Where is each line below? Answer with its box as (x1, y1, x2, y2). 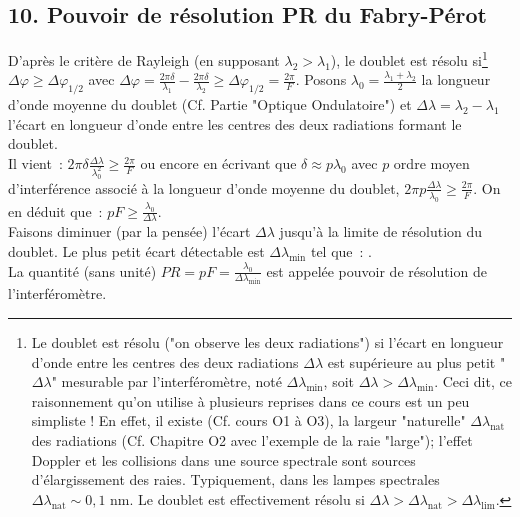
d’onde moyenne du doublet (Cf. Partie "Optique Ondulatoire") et (8, 94, 412, 115)
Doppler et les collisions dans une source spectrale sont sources (31, 449, 416, 470)
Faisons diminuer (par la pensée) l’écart (8, 221, 251, 242)
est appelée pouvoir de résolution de (266, 260, 487, 281)
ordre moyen (393, 153, 470, 174)
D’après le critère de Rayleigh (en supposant (8, 49, 280, 70)
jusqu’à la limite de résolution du (279, 221, 483, 242)
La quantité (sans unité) (8, 260, 157, 281)
